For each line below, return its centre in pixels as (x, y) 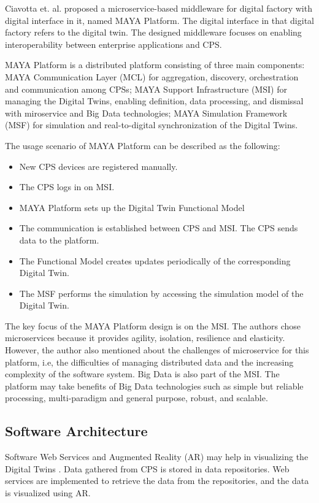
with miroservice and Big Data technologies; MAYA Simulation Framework (146, 113)
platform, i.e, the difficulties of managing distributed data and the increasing (149, 362)
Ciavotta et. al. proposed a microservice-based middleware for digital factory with (159, 8)
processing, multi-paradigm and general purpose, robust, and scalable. (136, 398)
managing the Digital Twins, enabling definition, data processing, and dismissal (154, 101)
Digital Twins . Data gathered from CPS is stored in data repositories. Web (147, 468)
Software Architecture (76, 431)
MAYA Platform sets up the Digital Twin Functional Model (132, 207)
